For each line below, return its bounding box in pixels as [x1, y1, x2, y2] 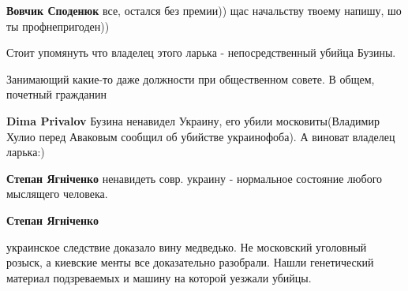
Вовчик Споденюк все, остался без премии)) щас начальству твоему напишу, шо [6, 2, 402, 18]
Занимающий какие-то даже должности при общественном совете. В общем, [6, 70, 375, 87]
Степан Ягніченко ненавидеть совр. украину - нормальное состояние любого [6, 170, 383, 186]
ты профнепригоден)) [6, 17, 110, 34]
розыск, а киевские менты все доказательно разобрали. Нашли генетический [6, 254, 374, 270]
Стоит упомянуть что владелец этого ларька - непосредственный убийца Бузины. [6, 44, 396, 61]
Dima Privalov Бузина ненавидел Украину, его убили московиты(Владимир [6, 112, 380, 129]
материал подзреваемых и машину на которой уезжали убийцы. [6, 269, 312, 285]
